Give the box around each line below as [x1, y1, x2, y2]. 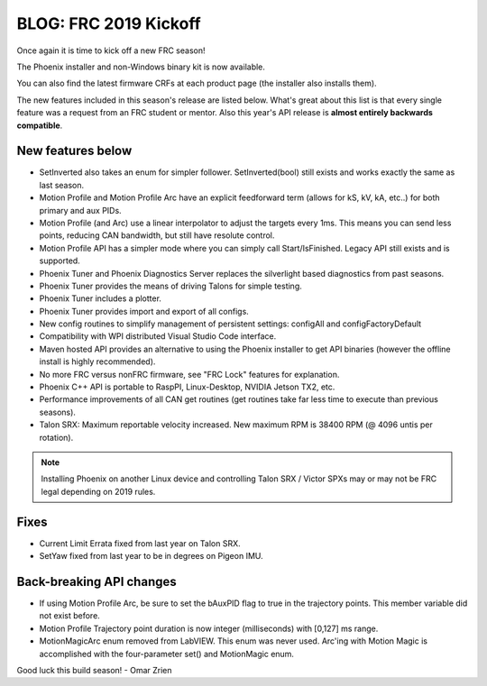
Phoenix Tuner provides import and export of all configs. [39, 306, 250, 316]
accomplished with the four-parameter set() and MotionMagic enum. [39, 648, 295, 659]
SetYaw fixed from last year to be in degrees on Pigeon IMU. [39, 551, 263, 562]
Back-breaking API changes [16, 573, 177, 590]
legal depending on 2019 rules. [41, 486, 156, 497]
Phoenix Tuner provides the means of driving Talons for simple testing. [39, 280, 302, 291]
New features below [16, 143, 133, 159]
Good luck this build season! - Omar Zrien [16, 664, 172, 675]
